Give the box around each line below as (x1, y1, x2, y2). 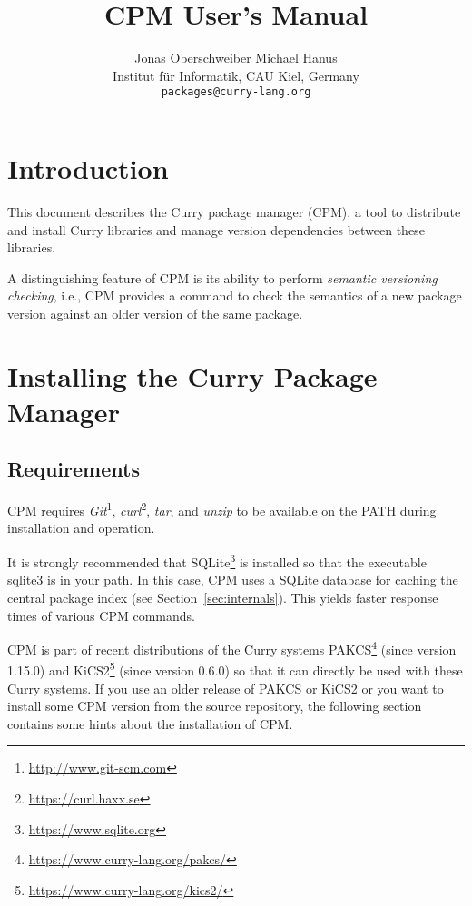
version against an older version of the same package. (7, 303, 303, 322)
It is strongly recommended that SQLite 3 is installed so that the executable (7, 550, 427, 571)
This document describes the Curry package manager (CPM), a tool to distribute (7, 202, 461, 221)
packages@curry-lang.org (161, 85, 311, 99)
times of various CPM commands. (7, 606, 195, 625)
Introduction (7, 149, 169, 186)
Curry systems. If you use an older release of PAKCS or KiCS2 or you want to (7, 678, 444, 697)
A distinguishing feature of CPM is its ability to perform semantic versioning (7, 268, 438, 287)
